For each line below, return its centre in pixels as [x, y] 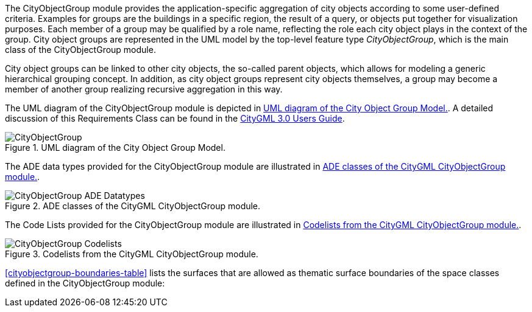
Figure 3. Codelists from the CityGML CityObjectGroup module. [132, 254]
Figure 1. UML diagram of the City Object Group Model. [115, 147]
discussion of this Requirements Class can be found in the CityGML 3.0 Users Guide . [175, 118]
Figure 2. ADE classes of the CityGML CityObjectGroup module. [133, 206]
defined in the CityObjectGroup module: [85, 283]
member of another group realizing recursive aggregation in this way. [144, 89]
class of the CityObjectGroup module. [80, 50]
